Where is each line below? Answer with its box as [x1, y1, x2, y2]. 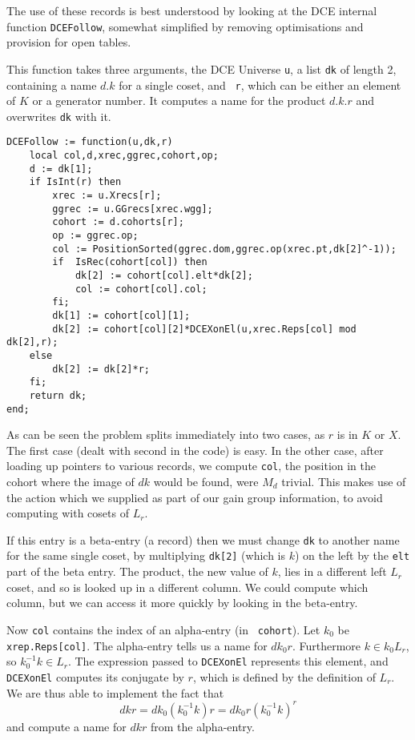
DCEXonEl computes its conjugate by [6, 668, 184, 685]
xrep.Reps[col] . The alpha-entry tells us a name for [6, 637, 268, 654]
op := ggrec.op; [52, 230, 139, 241]
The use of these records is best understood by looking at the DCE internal [6, 2, 377, 18]
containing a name [6, 76, 97, 93]
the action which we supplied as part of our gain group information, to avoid [6, 489, 383, 505]
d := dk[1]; [29, 163, 93, 175]
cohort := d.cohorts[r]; [52, 216, 184, 228]
